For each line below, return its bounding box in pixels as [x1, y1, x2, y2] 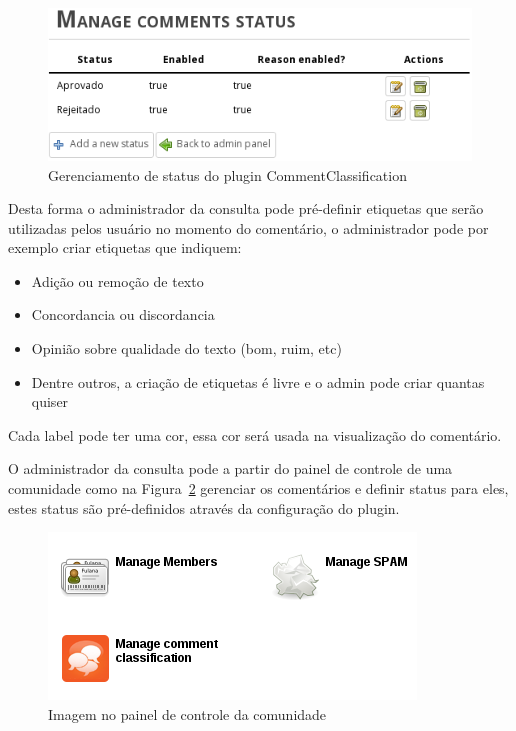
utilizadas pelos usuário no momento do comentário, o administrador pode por [8, 217, 489, 238]
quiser [31, 391, 69, 412]
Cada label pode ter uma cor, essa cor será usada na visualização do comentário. [8, 424, 502, 445]
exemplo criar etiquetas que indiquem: [8, 237, 242, 258]
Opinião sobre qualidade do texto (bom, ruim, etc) [31, 338, 342, 359]
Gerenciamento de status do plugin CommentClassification [48, 164, 407, 185]
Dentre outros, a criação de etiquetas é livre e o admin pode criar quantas [31, 371, 485, 392]
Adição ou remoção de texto [31, 270, 204, 291]
